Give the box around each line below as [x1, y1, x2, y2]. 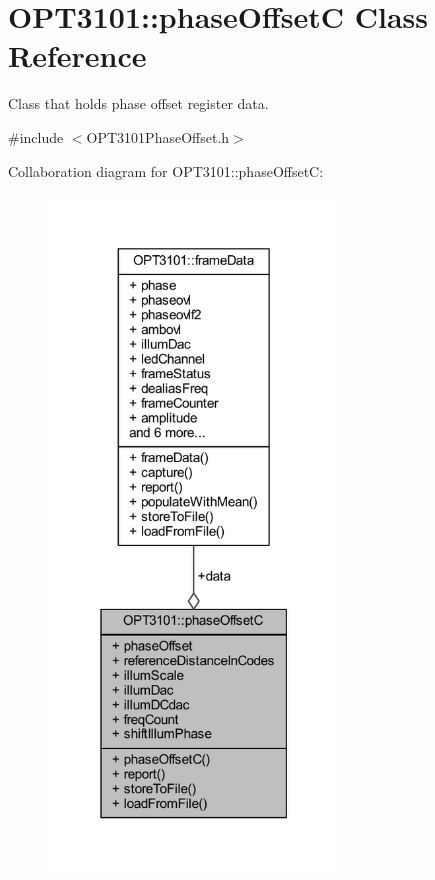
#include [8, 126, 64, 147]
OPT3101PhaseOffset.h [86, 126, 230, 147]
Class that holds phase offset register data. [8, 93, 269, 114]
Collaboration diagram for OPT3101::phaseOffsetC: [8, 160, 324, 181]
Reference [8, 35, 147, 76]
